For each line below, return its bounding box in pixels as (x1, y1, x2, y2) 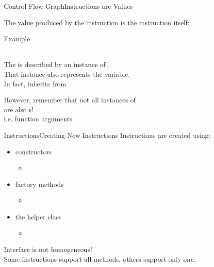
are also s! (4, 104, 33, 114)
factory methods (15, 179, 64, 189)
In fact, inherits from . (4, 78, 70, 88)
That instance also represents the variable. (4, 68, 130, 79)
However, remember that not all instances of (4, 95, 136, 105)
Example (4, 33, 30, 44)
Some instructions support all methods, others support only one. (4, 253, 196, 264)
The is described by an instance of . (4, 59, 110, 69)
